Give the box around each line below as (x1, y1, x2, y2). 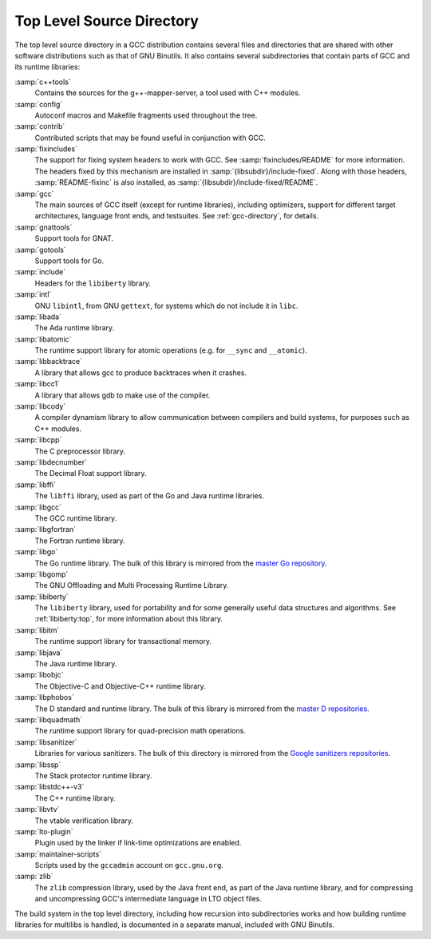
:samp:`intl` (14, 290, 52, 299)
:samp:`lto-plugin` (14, 826, 73, 836)
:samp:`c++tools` (14, 77, 71, 86)
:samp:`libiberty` (14, 592, 69, 601)
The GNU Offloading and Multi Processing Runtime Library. (34, 581, 229, 590)
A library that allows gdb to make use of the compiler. (34, 390, 211, 400)
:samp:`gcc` (14, 189, 54, 198)
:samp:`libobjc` (14, 670, 64, 680)
